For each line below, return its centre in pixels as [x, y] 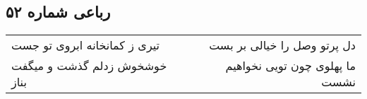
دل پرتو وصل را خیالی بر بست [282, 45]
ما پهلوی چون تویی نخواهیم [290, 66]
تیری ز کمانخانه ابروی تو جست [85, 45]
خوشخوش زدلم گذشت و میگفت [89, 66]
